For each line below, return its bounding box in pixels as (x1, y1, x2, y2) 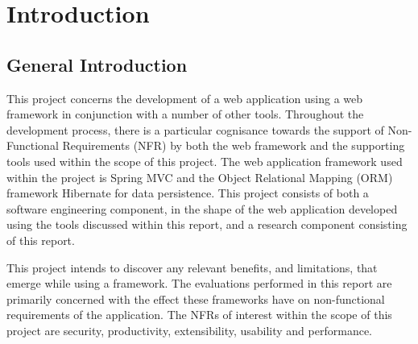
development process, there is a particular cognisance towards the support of (6, 121, 384, 138)
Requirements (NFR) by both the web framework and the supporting (62, 137, 405, 154)
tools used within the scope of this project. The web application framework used (6, 152, 403, 169)
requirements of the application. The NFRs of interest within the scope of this (6, 306, 392, 323)
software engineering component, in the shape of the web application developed (6, 200, 398, 217)
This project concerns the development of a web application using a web (6, 89, 363, 106)
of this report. (6, 231, 75, 248)
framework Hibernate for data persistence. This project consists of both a (6, 184, 369, 201)
